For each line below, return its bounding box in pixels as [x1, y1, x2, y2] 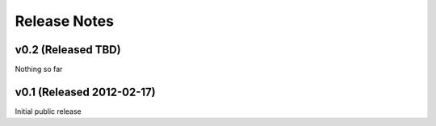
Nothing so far [15, 65, 63, 74]
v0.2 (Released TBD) [15, 43, 121, 57]
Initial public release [15, 106, 82, 116]
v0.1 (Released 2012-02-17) [15, 85, 157, 99]
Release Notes [15, 12, 115, 30]
